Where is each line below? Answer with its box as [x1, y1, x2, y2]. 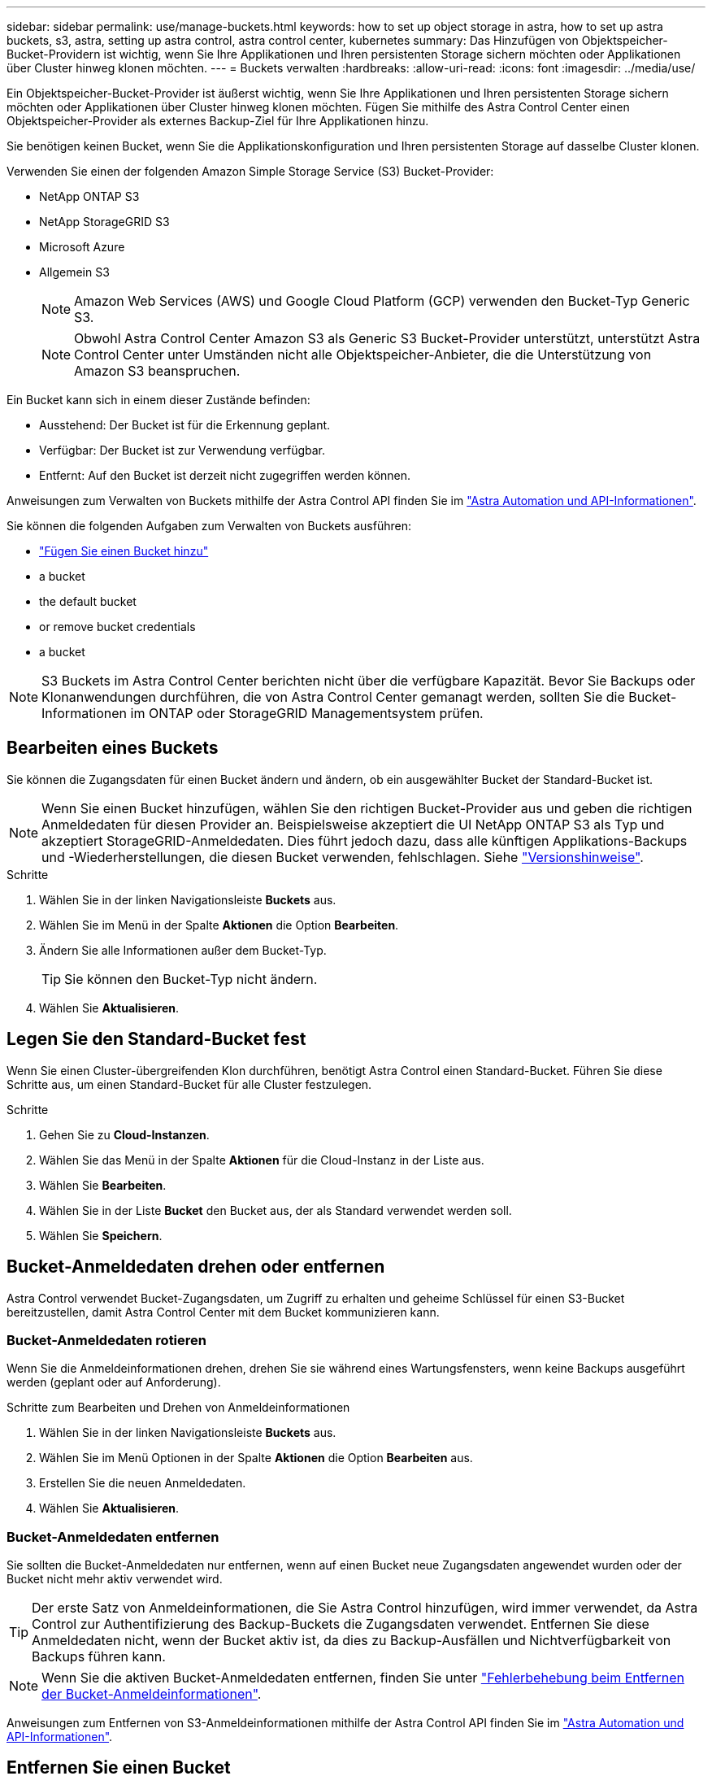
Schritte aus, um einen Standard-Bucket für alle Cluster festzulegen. [7, 1077, 372, 1091]
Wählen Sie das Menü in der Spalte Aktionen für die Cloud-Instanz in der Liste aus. [39, 1152, 484, 1167]
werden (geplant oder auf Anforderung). [7, 1375, 221, 1390]
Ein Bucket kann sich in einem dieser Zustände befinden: [7, 393, 310, 407]
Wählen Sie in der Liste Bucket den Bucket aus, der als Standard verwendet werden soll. [39, 1203, 512, 1217]
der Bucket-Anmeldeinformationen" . [41, 1686, 262, 1703]
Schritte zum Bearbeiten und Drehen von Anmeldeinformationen [7, 1400, 350, 1415]
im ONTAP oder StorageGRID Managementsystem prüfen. [130, 705, 484, 721]
